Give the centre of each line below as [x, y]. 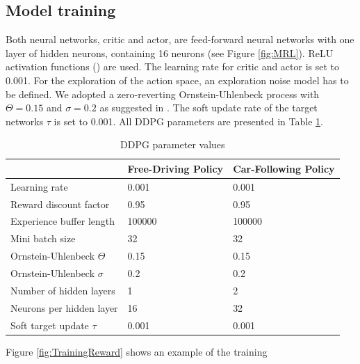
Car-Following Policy [284, 168]
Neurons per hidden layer [64, 307]
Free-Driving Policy [175, 168]
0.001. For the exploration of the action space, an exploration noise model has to [177, 80]
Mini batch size [43, 238]
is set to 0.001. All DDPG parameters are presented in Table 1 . [188, 121]
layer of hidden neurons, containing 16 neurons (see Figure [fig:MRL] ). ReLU [170, 53]
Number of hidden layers [63, 290]
